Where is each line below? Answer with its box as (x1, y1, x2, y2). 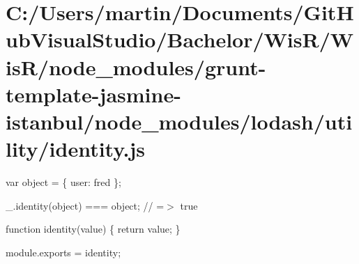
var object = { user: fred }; (6, 175, 121, 189)
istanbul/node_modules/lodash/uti (6, 107, 353, 135)
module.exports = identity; (6, 244, 121, 259)
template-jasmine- (6, 79, 181, 108)
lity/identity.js (6, 134, 146, 163)
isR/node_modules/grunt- (6, 52, 266, 81)
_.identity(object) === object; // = (6, 198, 165, 212)
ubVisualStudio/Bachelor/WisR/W (6, 25, 354, 54)
